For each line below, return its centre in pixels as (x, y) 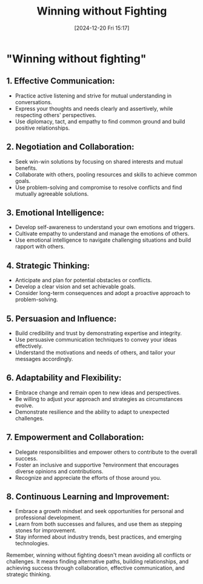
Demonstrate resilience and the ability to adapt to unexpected (92, 412)
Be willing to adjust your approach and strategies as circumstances (99, 399)
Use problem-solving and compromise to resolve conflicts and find (98, 187)
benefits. (26, 168)
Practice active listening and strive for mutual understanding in (93, 96)
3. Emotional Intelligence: (55, 212)
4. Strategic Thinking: (48, 266)
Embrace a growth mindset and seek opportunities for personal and (99, 511)
